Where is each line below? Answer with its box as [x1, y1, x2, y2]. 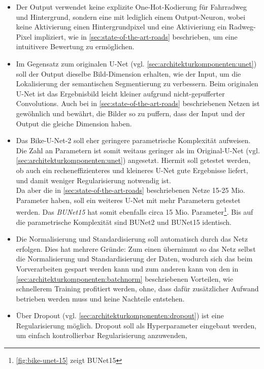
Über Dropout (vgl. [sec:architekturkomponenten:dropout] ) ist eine [16, 310, 224, 321]
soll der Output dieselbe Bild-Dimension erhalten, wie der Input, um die [16, 68, 241, 79]
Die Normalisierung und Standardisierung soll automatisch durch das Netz [16, 233, 248, 244]
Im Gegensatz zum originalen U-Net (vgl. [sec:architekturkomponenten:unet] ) [16, 58, 257, 69]
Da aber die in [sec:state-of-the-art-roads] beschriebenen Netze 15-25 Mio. [16, 185, 245, 195]
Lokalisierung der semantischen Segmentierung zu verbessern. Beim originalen [16, 78, 258, 89]
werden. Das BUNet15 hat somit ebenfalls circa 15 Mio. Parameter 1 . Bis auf [16, 205, 253, 217]
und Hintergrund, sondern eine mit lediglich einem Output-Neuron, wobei [16, 11, 246, 22]
